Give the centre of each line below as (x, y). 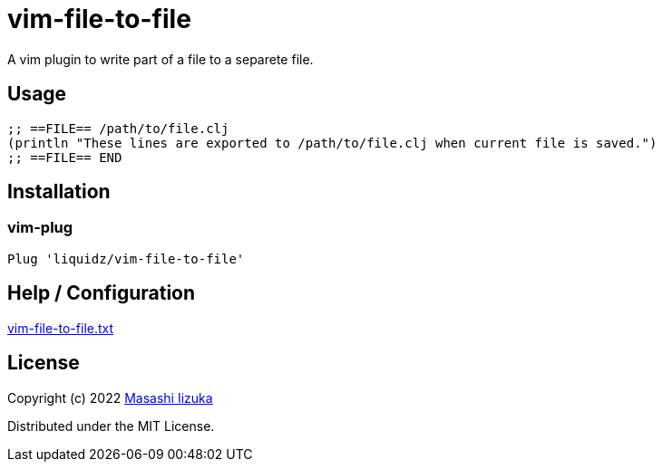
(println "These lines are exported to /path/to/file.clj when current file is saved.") (332, 143)
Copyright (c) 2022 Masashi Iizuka (110, 397)
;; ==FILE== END (65, 157)
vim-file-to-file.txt (61, 328)
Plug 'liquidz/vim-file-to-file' (126, 258)
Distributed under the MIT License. (111, 426)
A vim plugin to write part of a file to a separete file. (161, 59)
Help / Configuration (102, 293)
